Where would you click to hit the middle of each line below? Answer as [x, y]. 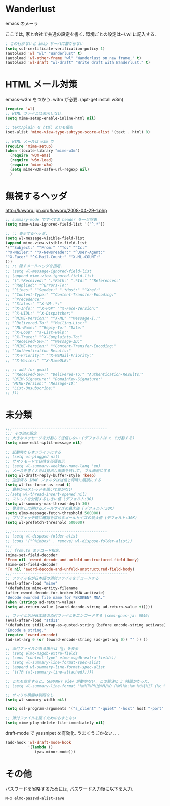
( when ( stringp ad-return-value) [40, 602]
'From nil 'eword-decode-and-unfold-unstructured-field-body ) [72, 560]
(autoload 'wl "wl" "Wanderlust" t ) [44, 53]
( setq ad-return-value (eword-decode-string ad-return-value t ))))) [79, 607]
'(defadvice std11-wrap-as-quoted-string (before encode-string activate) [86, 625]
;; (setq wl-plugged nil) [32, 457]
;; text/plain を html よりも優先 [39, 127]
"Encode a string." [26, 630]
